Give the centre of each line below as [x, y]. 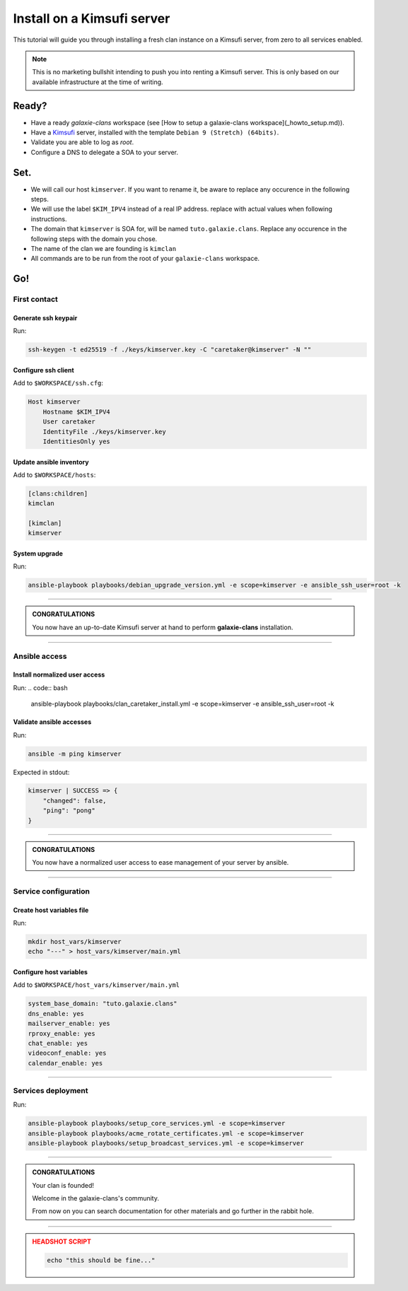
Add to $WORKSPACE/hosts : [54, 474]
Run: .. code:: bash [40, 688]
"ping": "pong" [69, 811]
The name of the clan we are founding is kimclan [104, 249]
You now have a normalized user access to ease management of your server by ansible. [161, 863]
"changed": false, [75, 800]
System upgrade [38, 554]
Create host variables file [51, 910]
